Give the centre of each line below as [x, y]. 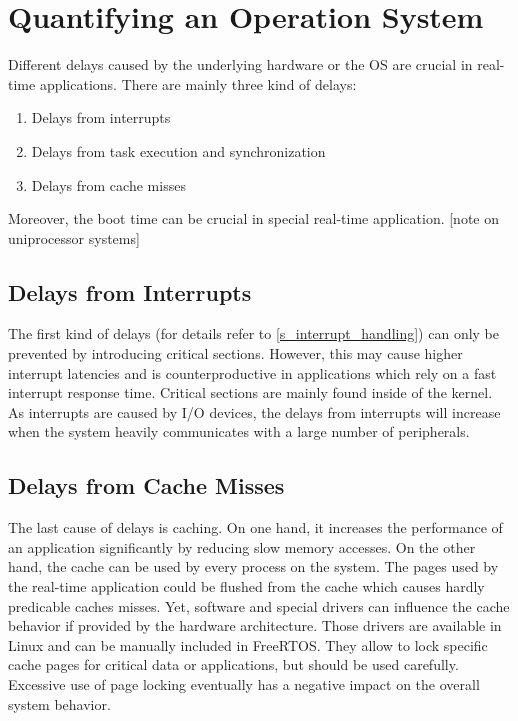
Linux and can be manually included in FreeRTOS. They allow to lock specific [248, 644]
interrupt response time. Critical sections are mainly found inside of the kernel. [250, 392]
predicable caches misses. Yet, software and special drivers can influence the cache [259, 605]
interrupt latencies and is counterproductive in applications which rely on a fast [252, 372]
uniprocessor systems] [74, 237]
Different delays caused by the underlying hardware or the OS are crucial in [240, 64]
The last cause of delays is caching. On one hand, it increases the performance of [255, 527]
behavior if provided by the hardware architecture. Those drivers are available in [255, 625]
